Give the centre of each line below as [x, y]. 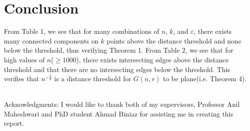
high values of [24, 59]
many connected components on [51, 40]
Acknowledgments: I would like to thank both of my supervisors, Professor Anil [122, 104]
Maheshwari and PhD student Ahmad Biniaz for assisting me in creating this [119, 113]
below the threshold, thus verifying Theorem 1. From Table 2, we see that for [119, 50]
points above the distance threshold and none [174, 40]
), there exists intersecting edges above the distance [152, 59]
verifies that [22, 79]
